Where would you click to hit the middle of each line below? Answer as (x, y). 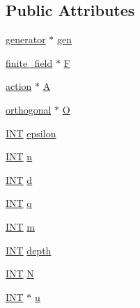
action (19, 86)
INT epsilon (31, 133)
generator (26, 39)
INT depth (29, 250)
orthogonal (29, 109)
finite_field (29, 62)
